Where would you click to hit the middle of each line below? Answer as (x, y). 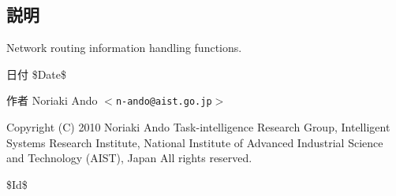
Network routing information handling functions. (124, 48)
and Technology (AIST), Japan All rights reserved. (129, 158)
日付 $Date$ (37, 74)
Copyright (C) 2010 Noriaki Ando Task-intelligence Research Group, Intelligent (198, 127)
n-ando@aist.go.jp (164, 102)
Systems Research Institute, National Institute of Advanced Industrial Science (195, 142)
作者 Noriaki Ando (52, 100)
